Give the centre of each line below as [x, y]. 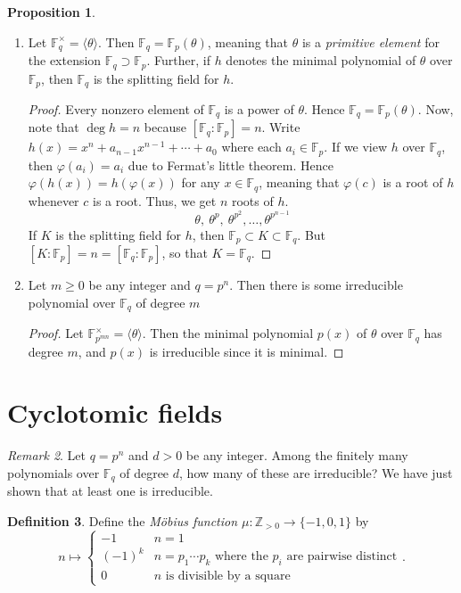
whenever [54, 200]
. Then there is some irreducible [316, 284]
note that [54, 127]
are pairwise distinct [342, 557]
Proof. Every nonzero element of [116, 108]
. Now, [436, 108]
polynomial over [72, 302]
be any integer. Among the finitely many [297, 455]
